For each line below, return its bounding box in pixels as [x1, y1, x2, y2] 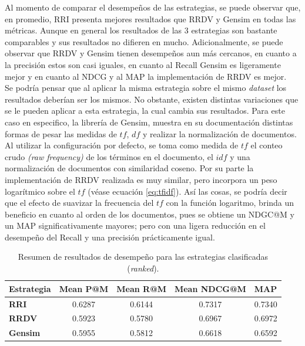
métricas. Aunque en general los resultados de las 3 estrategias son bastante [5, 24, 277, 36]
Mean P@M [59, 282, 109, 294]
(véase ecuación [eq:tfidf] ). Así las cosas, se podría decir [88, 185, 287, 197]
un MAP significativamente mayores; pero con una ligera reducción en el [5, 219, 266, 232]
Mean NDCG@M [174, 282, 246, 294]
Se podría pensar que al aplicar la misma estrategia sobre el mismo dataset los [5, 82, 287, 94]
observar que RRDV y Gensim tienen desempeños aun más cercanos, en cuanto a [5, 47, 297, 59]
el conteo [250, 139, 283, 151]
